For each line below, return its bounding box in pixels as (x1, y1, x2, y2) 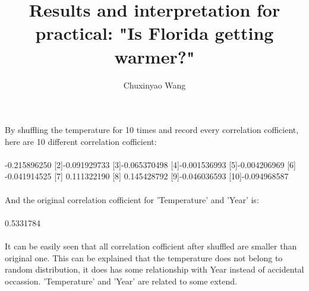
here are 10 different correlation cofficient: (5, 135, 157, 147)
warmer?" (114, 44, 195, 68)
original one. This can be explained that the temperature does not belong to (5, 251, 283, 264)
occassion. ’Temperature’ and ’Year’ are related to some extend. (5, 274, 237, 287)
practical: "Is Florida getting (35, 21, 274, 45)
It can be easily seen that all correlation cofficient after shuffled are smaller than (5, 240, 297, 252)
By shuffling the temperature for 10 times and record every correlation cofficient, (5, 124, 299, 136)
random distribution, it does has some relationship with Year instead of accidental (5, 263, 304, 276)
